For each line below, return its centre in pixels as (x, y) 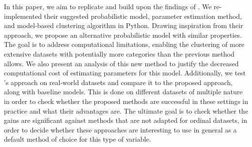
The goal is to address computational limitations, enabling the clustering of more (124, 44)
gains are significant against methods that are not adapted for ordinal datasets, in (126, 120)
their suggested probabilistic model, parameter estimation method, (143, 16)
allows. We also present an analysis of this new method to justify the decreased (121, 63)
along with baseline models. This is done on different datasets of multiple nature (123, 92)
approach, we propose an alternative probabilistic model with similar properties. (123, 35)
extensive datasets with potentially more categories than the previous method (119, 53)
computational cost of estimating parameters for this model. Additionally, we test (125, 73)
